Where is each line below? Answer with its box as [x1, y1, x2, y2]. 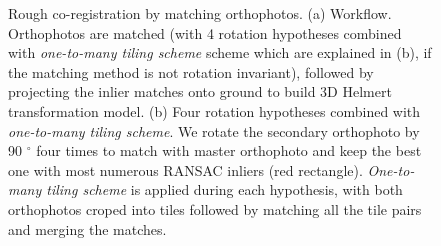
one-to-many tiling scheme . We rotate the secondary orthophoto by [8, 120, 420, 141]
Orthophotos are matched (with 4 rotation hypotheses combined [8, 22, 402, 43]
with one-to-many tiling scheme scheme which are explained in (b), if [8, 42, 432, 63]
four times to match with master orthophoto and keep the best [36, 140, 422, 161]
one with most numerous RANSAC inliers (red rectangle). [8, 159, 363, 180]
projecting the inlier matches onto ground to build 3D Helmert [8, 81, 392, 102]
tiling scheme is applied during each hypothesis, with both [46, 179, 403, 200]
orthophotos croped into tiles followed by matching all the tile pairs [8, 198, 422, 219]
